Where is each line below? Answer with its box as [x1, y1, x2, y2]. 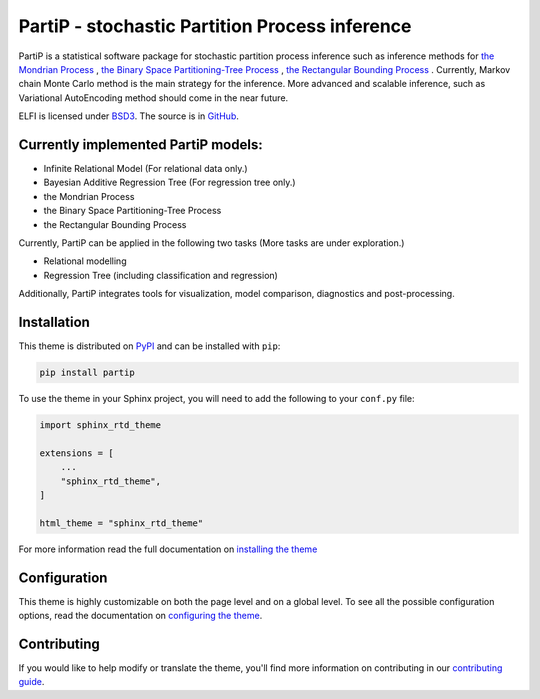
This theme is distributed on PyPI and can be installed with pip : [18, 340, 281, 352]
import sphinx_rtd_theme [39, 420, 162, 430]
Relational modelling [43, 255, 127, 267]
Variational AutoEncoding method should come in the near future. [18, 91, 289, 104]
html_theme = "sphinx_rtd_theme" [39, 517, 204, 529]
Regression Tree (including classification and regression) [43, 269, 279, 281]
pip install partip [39, 367, 135, 379]
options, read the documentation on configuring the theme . [18, 610, 263, 622]
